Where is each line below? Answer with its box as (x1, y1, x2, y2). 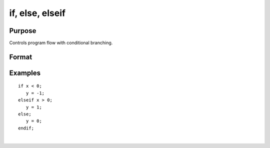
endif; (18, 125, 34, 131)
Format (9, 52, 32, 61)
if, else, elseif (9, 7, 66, 18)
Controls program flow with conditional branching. (9, 40, 113, 46)
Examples (9, 68, 41, 77)
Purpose (9, 26, 36, 35)
